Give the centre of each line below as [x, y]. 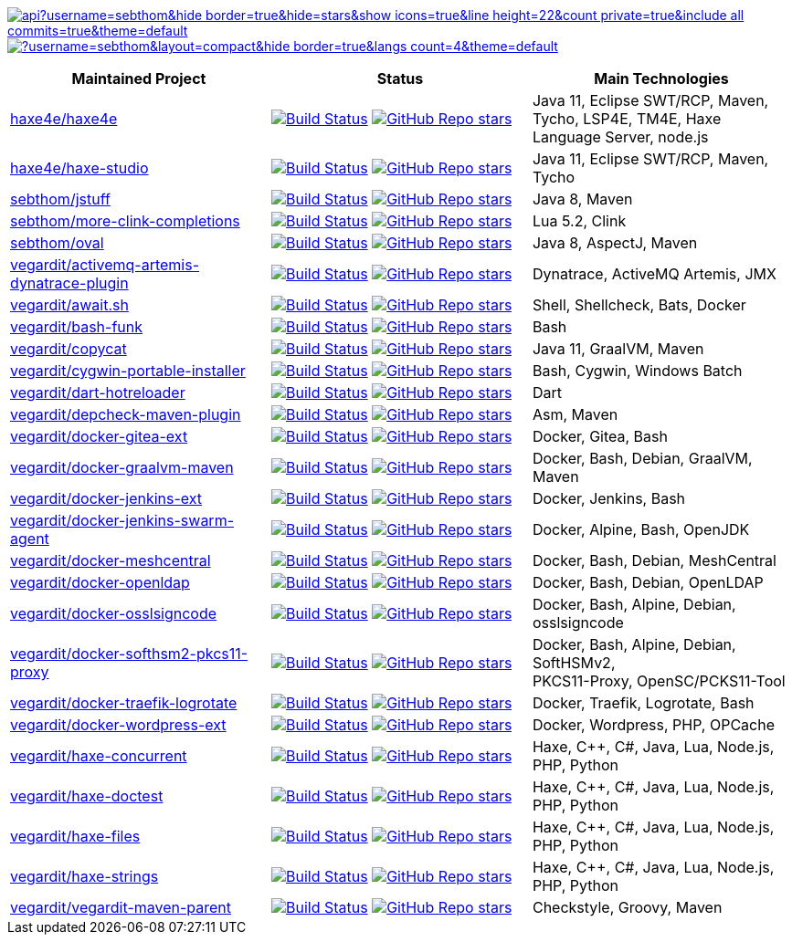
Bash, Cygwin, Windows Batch [637, 371]
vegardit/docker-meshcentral [111, 560]
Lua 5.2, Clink [579, 221]
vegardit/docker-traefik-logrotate [124, 703]
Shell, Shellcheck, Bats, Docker [639, 305]
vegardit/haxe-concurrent [99, 756]
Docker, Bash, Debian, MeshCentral [654, 560]
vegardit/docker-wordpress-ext [118, 725]
